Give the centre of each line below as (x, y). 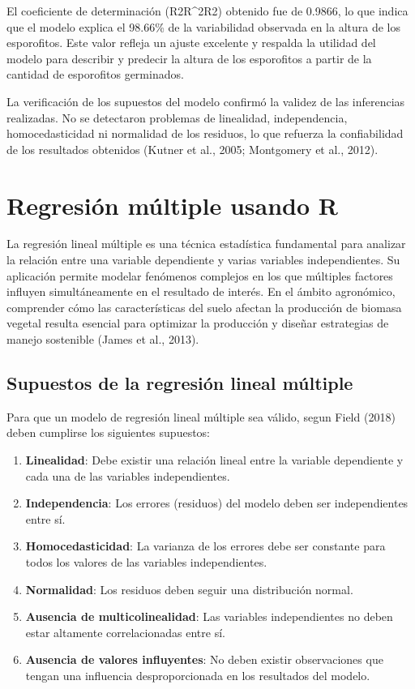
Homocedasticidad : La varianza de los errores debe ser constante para (205, 546)
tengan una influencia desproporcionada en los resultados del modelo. (198, 675)
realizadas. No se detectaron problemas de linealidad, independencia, (177, 117)
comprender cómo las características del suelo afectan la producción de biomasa (204, 307)
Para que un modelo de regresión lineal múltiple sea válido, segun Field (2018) (201, 416)
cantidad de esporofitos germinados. (95, 74)
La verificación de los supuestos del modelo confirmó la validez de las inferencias (206, 101)
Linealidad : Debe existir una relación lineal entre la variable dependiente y (214, 460)
